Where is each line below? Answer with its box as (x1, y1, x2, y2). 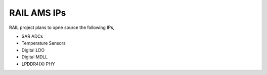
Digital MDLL (21, 54, 48, 60)
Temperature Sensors (21, 40, 66, 46)
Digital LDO (21, 47, 45, 53)
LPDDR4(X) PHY (21, 61, 55, 67)
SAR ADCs (21, 33, 43, 39)
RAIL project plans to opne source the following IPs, (9, 25, 115, 30)
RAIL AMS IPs (9, 7, 66, 18)
